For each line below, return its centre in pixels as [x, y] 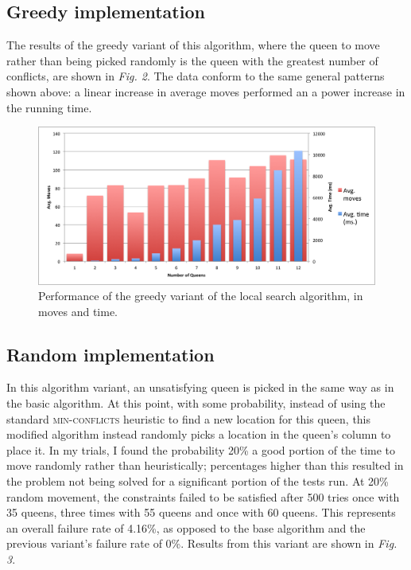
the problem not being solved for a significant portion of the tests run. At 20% [198, 481]
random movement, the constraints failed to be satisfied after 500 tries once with [203, 496]
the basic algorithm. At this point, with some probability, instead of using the [196, 403]
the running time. [49, 107]
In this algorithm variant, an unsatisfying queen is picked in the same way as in [200, 387]
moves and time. [78, 311]
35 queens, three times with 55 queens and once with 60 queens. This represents [201, 512]
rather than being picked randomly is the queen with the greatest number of [192, 60]
